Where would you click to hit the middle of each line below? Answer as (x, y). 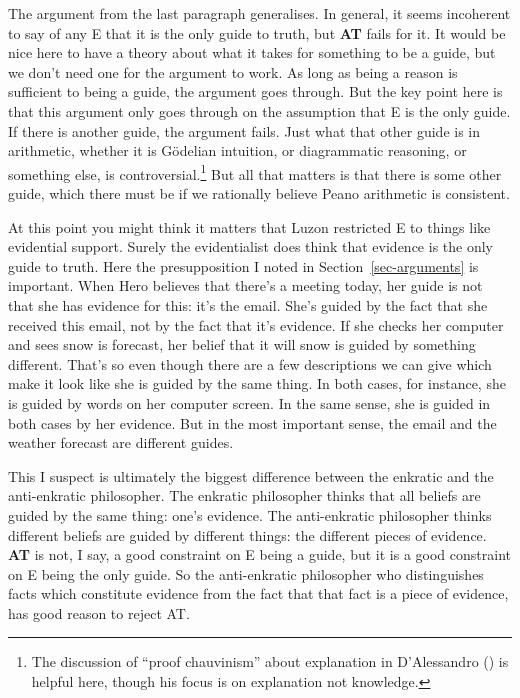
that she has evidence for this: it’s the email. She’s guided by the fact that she (248, 304)
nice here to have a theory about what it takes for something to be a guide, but (252, 52)
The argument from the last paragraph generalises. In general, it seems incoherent (259, 13)
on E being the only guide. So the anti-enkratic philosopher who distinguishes (246, 573)
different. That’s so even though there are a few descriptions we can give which (250, 363)
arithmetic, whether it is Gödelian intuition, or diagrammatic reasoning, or (237, 150)
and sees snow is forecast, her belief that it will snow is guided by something (242, 344)
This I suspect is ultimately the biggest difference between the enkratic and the (251, 475)
